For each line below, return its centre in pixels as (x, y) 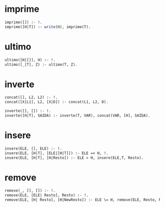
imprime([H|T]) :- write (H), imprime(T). (48, 27)
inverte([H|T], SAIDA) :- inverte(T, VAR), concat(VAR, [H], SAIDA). (78, 115)
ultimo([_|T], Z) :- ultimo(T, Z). (41, 64)
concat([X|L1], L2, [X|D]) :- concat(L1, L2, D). (57, 102)
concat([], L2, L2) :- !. (31, 97)
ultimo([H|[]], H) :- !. (30, 60)
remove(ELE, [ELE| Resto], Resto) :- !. (47, 195)
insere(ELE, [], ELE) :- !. (33, 148)
